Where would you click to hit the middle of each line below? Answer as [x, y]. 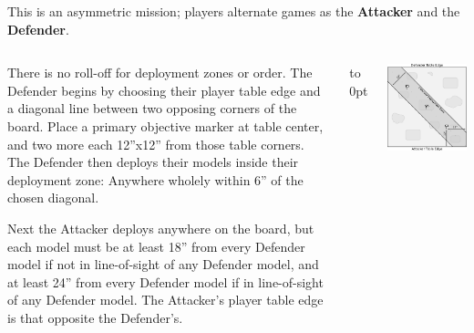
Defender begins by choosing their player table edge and [164, 90]
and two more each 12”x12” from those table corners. [156, 144]
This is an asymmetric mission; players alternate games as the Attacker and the [234, 11]
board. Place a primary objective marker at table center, [165, 125]
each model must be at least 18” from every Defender [156, 246]
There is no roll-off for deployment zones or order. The [160, 73]
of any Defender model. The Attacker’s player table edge [165, 300]
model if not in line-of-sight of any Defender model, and [163, 264]
